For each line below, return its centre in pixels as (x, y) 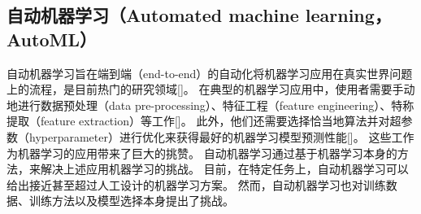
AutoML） (52, 39)
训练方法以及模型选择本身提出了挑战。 (131, 201)
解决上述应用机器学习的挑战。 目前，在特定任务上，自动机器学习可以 (224, 169)
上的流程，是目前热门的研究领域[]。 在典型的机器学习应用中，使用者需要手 (205, 89)
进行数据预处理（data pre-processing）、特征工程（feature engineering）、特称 (216, 105)
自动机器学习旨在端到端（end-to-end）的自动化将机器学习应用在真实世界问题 (210, 73)
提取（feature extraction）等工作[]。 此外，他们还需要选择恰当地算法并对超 (204, 121)
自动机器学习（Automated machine (153, 15)
